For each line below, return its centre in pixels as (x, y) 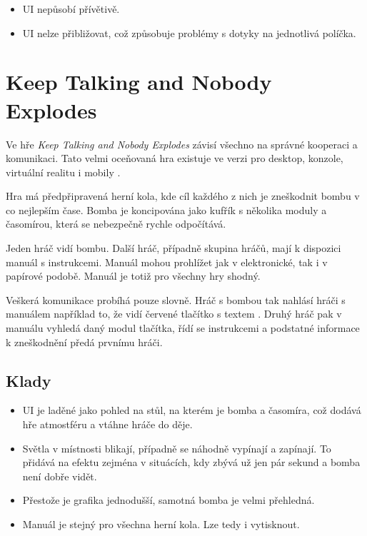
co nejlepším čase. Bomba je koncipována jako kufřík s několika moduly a (166, 209)
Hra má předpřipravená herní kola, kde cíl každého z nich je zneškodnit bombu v (183, 196)
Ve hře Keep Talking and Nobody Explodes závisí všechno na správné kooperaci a (182, 144)
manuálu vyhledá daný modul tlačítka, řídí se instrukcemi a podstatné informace (183, 328)
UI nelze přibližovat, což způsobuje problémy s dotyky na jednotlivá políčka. (189, 32)
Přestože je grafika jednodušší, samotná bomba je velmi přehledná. (169, 500)
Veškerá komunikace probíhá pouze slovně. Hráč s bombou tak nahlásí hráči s (176, 299)
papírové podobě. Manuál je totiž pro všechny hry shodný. (133, 276)
